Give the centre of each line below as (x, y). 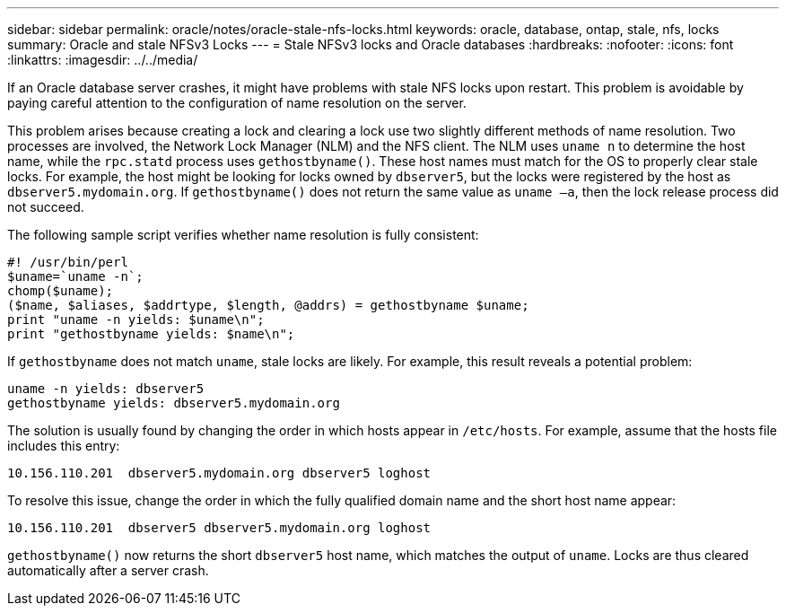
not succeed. (46, 207)
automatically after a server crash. (108, 570)
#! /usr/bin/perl (68, 262)
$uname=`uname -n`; (75, 276)
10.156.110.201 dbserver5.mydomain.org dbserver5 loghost (219, 473)
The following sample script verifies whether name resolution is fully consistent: (243, 235)
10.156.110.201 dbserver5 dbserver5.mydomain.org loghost (219, 528)
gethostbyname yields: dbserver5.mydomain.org (174, 403)
